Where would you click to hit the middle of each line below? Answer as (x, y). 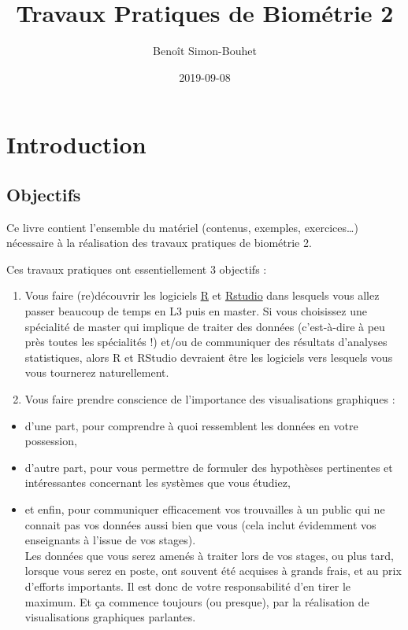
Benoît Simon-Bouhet (205, 51)
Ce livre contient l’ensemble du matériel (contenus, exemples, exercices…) (182, 227)
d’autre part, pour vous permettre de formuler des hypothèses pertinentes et (209, 467)
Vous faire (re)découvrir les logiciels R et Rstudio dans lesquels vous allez (202, 295)
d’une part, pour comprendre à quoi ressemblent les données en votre (191, 425)
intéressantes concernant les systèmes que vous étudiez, (158, 483)
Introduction (76, 144)
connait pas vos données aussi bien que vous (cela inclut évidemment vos (200, 524)
